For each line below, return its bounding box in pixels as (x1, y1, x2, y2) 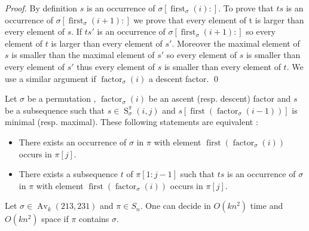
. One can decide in (140, 199, 211, 212)
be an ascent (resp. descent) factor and (148, 92, 291, 105)
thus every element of (77, 60, 155, 72)
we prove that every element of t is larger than (133, 13, 304, 26)
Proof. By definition (5, 2, 78, 14)
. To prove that (218, 2, 274, 14)
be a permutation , (27, 92, 96, 105)
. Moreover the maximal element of (172, 37, 300, 49)
